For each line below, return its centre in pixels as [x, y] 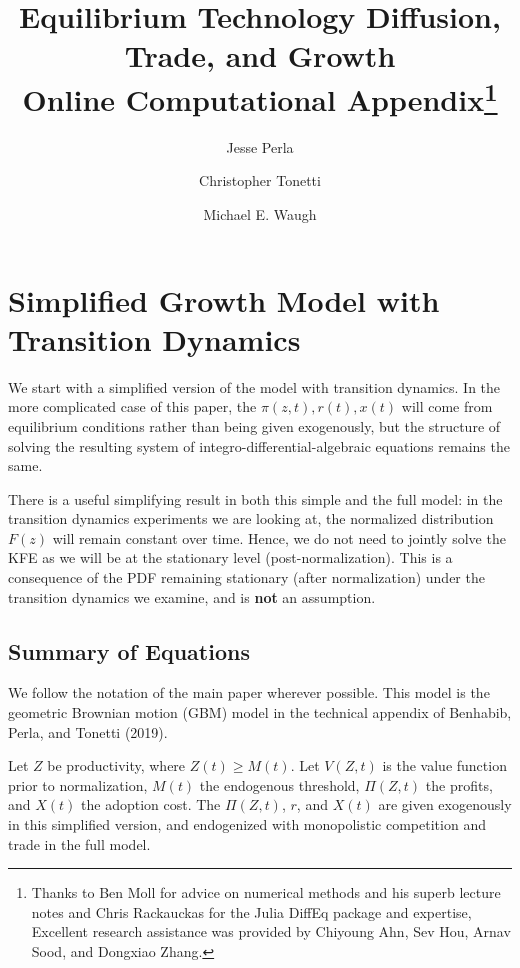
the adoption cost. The [151, 804]
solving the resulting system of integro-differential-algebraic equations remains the [259, 445]
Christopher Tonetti [260, 180]
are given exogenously [445, 804]
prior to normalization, [78, 784]
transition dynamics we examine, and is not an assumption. [192, 596]
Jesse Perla [260, 146]
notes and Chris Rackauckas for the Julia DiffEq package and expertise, [251, 911]
